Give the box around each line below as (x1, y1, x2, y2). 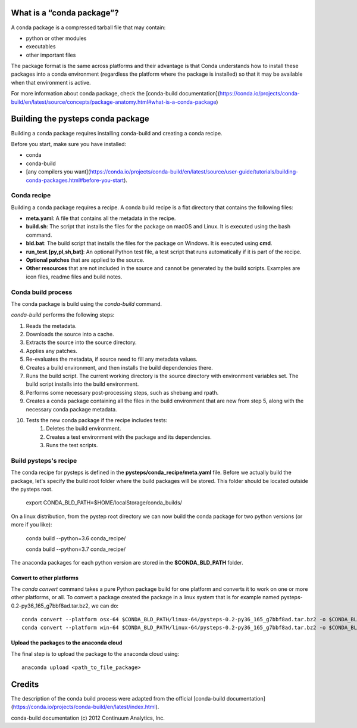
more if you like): (11, 521, 52, 528)
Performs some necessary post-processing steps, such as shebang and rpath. (26, 389, 219, 396)
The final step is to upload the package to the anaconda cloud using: (11, 650, 180, 657)
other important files (26, 51, 76, 58)
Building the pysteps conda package (11, 114, 149, 124)
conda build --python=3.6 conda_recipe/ (26, 534, 126, 542)
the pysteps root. (11, 486, 53, 493)
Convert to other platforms (11, 574, 79, 581)
